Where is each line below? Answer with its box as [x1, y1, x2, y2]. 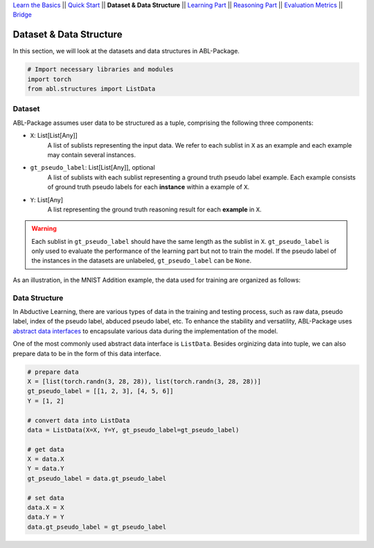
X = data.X [27, 455, 64, 463]
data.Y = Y [27, 513, 64, 521]
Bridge [12, 10, 33, 19]
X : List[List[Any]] [30, 132, 78, 140]
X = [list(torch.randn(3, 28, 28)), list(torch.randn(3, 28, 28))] [27, 378, 262, 385]
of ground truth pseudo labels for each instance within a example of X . [47, 183, 249, 191]
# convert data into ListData [27, 416, 130, 424]
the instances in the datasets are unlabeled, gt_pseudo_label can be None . [31, 256, 252, 265]
